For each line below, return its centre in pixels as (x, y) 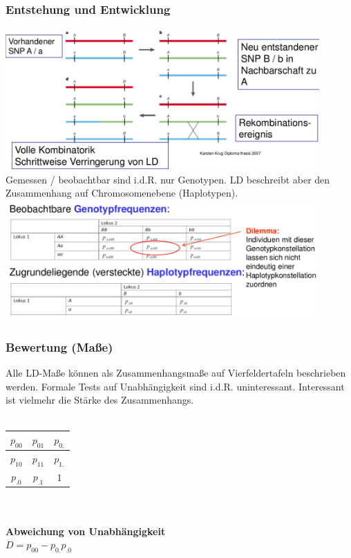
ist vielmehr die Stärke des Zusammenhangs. (100, 400)
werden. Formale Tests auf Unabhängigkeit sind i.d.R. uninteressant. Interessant (175, 386)
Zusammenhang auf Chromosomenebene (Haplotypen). (122, 193)
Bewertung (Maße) (59, 346)
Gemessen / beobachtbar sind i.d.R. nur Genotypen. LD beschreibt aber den (168, 179)
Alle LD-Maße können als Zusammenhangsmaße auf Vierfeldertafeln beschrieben (176, 373)
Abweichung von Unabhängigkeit (86, 531)
